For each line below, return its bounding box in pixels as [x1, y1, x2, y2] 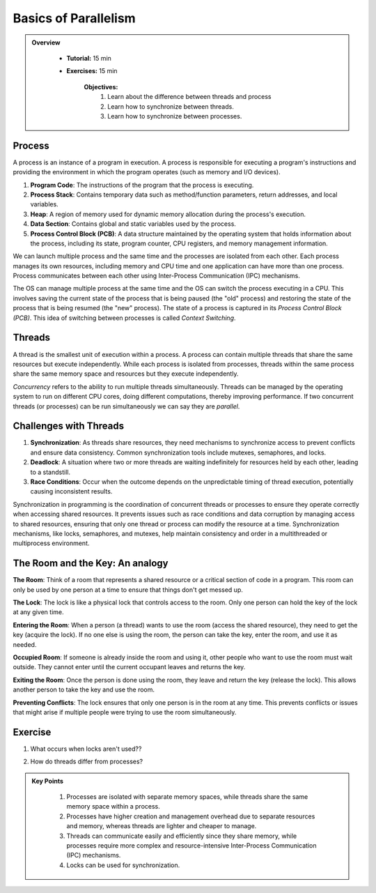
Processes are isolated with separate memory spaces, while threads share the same [66, 793, 308, 801]
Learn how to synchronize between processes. [107, 112, 242, 120]
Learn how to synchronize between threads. [107, 102, 235, 111]
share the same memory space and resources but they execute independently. [13, 369, 239, 378]
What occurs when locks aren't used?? [30, 745, 142, 753]
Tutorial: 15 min [66, 54, 111, 62]
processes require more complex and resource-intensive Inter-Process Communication [66, 841, 317, 850]
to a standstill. [30, 468, 71, 476]
